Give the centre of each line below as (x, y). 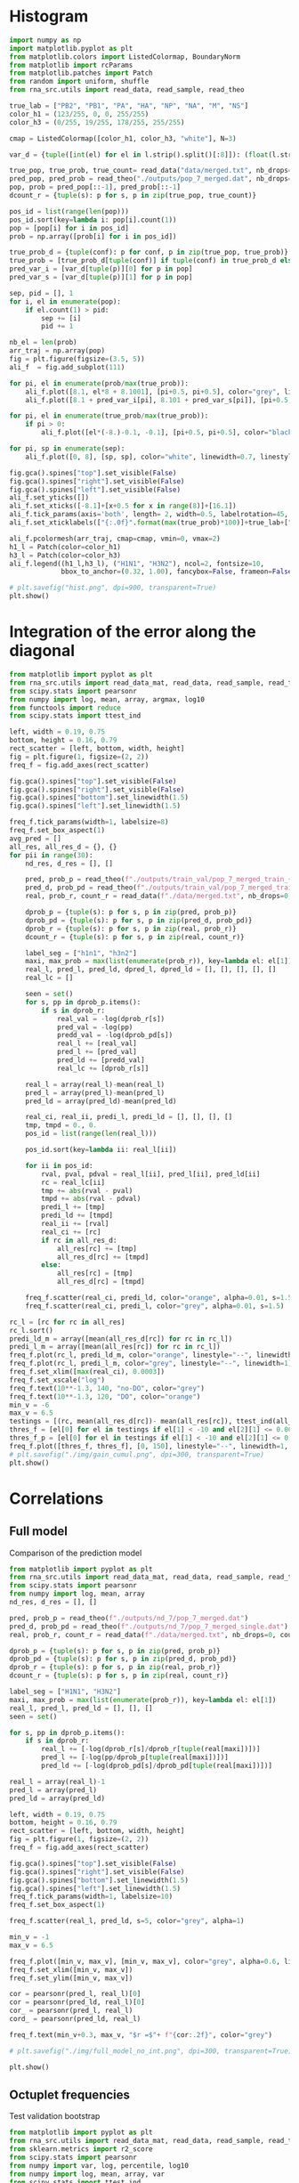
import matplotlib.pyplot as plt (71, 48)
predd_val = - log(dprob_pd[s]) (115, 1035)
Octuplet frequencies (70, 2094)
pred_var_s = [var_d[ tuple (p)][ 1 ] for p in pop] (101, 278)
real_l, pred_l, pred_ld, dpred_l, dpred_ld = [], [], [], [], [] (151, 970)
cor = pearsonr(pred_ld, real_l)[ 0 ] (77, 2002)
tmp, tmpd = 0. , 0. (61, 1125)
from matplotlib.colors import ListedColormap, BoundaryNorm (125, 57)
